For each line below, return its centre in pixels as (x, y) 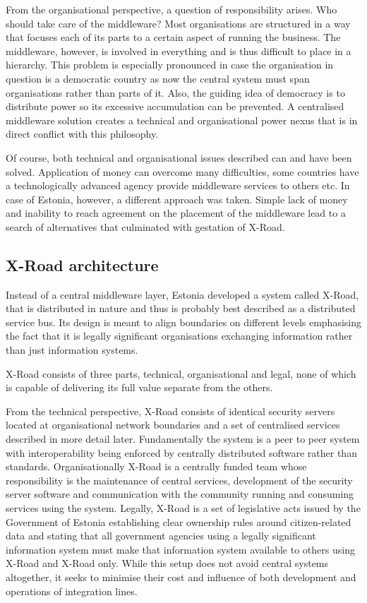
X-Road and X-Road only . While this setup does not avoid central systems (167, 563)
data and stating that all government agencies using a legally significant (161, 536)
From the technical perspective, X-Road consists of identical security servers (170, 411)
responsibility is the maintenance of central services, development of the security (179, 480)
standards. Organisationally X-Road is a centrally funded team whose (156, 466)
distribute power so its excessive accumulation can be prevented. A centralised (175, 106)
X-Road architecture (82, 264)
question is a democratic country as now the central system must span (158, 78)
